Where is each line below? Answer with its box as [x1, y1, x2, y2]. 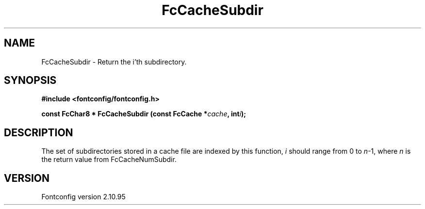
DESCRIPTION [4, 126, 73, 139]
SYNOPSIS [4, 74, 57, 87]
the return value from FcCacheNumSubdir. [41, 155, 177, 164]
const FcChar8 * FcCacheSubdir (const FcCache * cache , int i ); [41, 110, 246, 118]
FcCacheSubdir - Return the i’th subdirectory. [41, 57, 187, 66]
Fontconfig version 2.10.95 [41, 193, 126, 201]
